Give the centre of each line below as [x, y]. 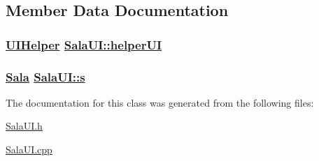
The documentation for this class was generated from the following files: [160, 102]
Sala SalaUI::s [45, 76]
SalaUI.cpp [29, 149]
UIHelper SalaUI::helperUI [84, 44]
